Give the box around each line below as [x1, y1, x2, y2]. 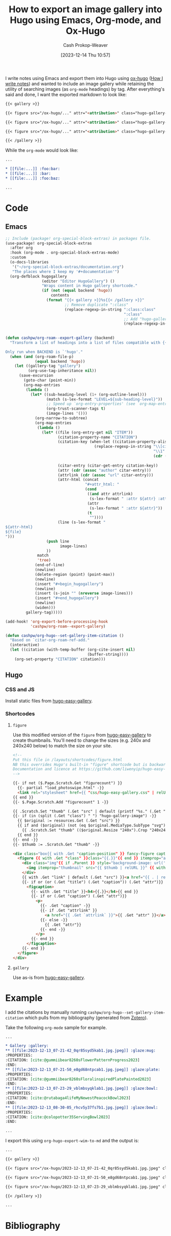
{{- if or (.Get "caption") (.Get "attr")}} [31, 894, 127, 899]
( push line [46, 539, 70, 544]
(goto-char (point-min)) [23, 378, 76, 383]
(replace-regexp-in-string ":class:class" [64, 307, 156, 312]
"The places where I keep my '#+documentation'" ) [12, 269, 120, 274]
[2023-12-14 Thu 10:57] [61, 52, 110, 58]
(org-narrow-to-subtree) [35, 416, 88, 421]
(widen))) [35, 605, 56, 610]
